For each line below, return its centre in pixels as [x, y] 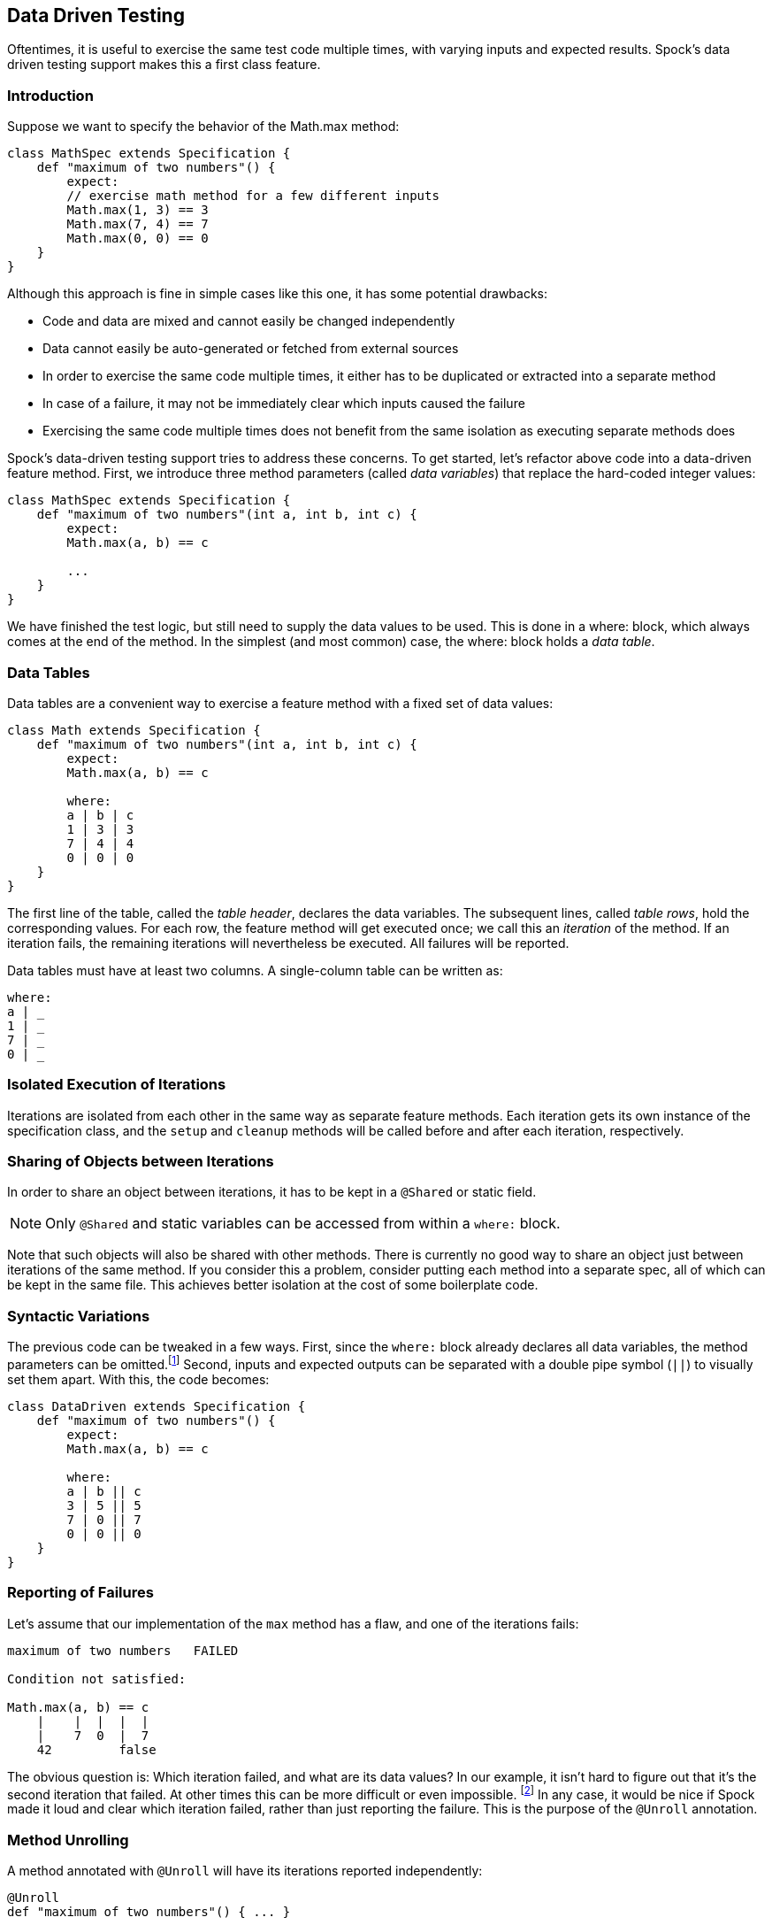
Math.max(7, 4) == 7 [138, 224]
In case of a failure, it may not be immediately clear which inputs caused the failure [284, 404]
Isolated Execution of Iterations [117, 1085]
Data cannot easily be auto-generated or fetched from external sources [251, 349]
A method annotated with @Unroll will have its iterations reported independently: [245, 1870]
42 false [96, 1749]
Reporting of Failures [80, 1593]
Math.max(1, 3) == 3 [138, 210]
